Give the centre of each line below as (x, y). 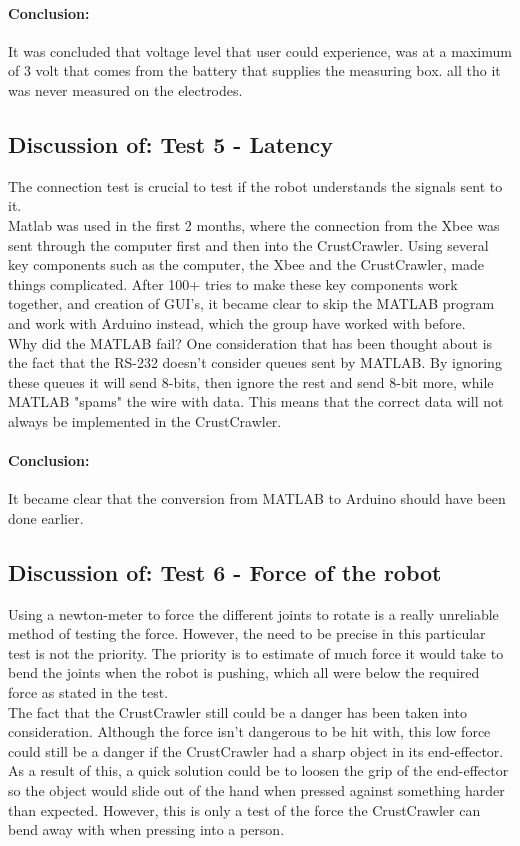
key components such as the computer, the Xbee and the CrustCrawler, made (246, 264)
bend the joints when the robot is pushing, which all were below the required (244, 672)
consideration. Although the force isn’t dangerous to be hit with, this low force (249, 731)
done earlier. (46, 517)
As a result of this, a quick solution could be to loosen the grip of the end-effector (258, 770)
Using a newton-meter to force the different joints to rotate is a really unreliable (253, 613)
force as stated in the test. (88, 692)
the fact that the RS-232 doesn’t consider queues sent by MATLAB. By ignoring (255, 362)
